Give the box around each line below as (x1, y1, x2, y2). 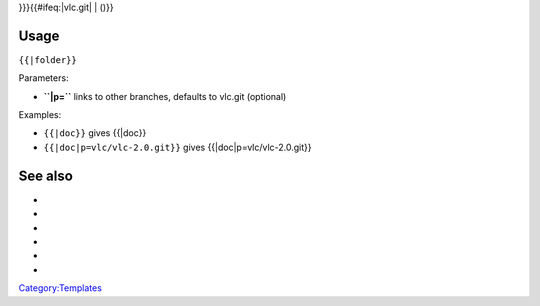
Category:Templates (18, 282, 102, 294)
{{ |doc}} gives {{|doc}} (43, 127, 147, 139)
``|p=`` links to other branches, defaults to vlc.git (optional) (43, 90, 287, 102)
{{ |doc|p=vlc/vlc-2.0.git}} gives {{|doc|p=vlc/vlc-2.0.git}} (43, 141, 312, 153)
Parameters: (18, 72, 69, 84)
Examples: (18, 109, 62, 121)
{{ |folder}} (18, 54, 77, 65)
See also (18, 167, 74, 184)
